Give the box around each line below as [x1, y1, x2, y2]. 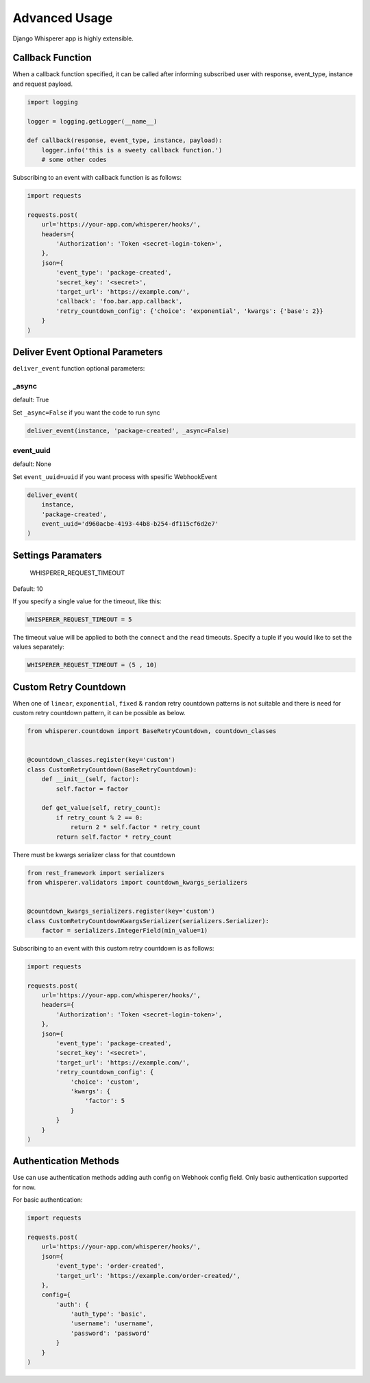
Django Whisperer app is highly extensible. [12, 34, 134, 43]
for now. [12, 1183, 36, 1191]
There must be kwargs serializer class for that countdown [12, 850, 175, 859]
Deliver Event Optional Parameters [12, 347, 164, 358]
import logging [27, 98, 78, 106]
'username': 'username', [70, 1320, 154, 1327]
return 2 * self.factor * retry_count [70, 824, 201, 831]
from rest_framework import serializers [27, 869, 164, 876]
